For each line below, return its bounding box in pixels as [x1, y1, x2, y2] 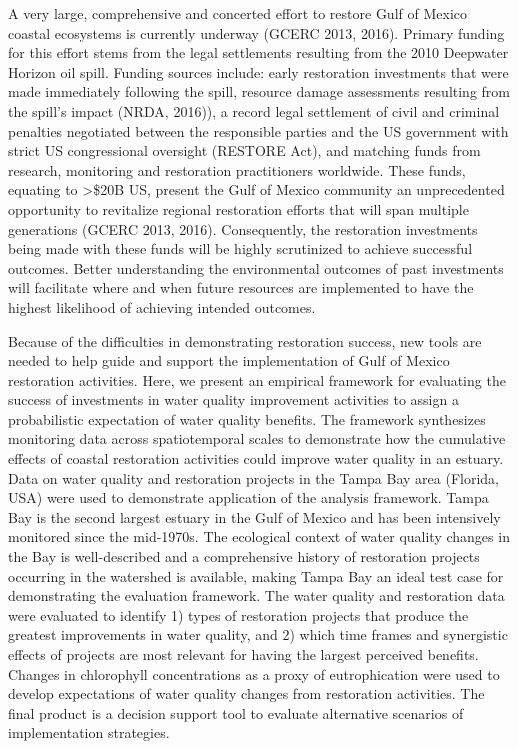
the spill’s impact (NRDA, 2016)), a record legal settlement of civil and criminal [8, 100, 500, 121]
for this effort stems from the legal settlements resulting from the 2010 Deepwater [8, 42, 509, 63]
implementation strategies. [8, 722, 170, 743]
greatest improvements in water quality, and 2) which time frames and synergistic [8, 624, 508, 645]
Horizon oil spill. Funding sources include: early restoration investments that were [8, 61, 509, 82]
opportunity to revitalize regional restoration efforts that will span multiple [8, 198, 469, 219]
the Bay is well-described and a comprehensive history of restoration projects [8, 546, 480, 567]
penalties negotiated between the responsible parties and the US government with [8, 120, 509, 141]
